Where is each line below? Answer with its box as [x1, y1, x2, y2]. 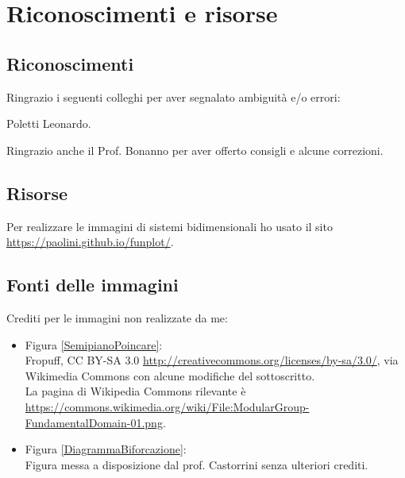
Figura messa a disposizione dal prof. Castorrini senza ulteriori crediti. [25, 456, 368, 472]
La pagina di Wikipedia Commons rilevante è [25, 383, 246, 399]
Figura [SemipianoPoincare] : [25, 336, 163, 353]
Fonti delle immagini [6, 272, 179, 297]
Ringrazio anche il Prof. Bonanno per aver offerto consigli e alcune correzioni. [6, 141, 384, 158]
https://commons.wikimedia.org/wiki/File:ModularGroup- [25, 398, 310, 414]
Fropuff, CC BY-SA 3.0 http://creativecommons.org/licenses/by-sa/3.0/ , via [25, 352, 399, 368]
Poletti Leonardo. [6, 115, 91, 132]
